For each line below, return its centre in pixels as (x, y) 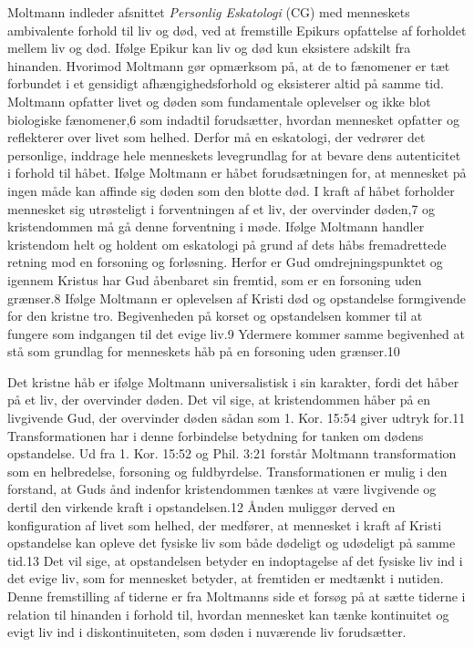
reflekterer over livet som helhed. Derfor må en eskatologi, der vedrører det (216, 137)
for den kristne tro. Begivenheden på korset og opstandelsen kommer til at (215, 316)
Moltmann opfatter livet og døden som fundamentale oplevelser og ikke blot (219, 101)
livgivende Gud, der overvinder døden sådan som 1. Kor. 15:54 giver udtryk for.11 (237, 418)
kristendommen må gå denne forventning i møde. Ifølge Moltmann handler (216, 226)
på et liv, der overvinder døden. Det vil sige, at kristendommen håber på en (219, 400)
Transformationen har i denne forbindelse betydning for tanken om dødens (216, 435)
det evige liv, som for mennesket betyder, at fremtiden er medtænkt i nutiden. (226, 578)
